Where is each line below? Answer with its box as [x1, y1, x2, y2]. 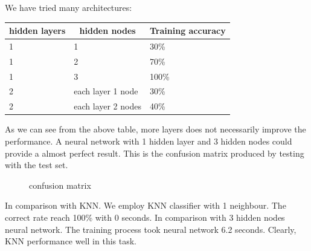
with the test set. [5, 158, 68, 171]
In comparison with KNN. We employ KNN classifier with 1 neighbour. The [5, 199, 286, 212]
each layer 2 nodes [74, 100, 141, 112]
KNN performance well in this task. [5, 235, 137, 247]
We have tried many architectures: [5, 1, 132, 13]
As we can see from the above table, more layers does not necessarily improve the [5, 123, 306, 135]
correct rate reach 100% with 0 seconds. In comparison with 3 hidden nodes [5, 210, 285, 223]
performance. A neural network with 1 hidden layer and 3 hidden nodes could [5, 135, 292, 147]
